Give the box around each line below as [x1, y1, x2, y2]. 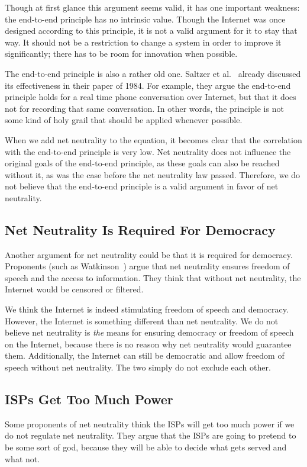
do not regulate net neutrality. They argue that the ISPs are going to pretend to [5, 429, 296, 442]
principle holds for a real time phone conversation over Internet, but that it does [5, 91, 296, 103]
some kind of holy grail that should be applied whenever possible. [5, 114, 243, 126]
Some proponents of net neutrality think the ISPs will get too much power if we [5, 417, 295, 430]
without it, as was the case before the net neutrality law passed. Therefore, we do [5, 168, 300, 181]
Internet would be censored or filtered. [5, 283, 144, 295]
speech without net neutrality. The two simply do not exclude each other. [5, 361, 271, 373]
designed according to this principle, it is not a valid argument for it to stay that [5, 24, 298, 37]
